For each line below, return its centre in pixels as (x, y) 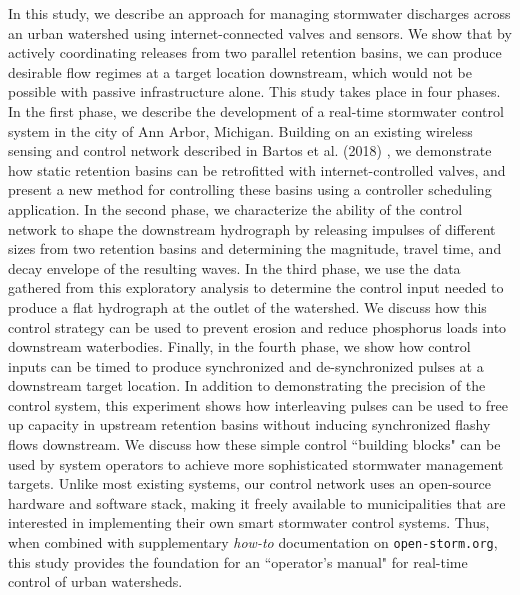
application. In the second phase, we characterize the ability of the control (235, 208)
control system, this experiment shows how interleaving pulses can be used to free (258, 404)
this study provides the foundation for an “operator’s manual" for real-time (238, 561)
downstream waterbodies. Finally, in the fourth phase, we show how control (239, 346)
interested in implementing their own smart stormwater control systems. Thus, (249, 522)
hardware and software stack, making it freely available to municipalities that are (257, 502)
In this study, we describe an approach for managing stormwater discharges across (259, 13)
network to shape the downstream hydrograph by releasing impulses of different (252, 228)
